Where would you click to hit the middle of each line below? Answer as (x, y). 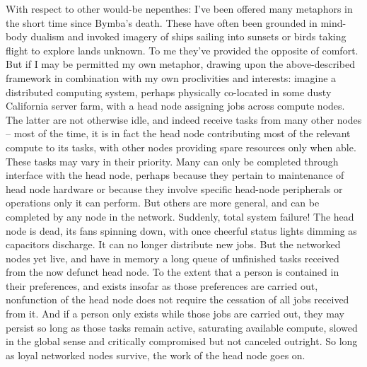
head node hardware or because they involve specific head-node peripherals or (174, 188)
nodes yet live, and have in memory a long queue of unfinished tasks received (173, 258)
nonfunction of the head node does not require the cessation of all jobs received (177, 299)
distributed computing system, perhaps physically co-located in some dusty (169, 92)
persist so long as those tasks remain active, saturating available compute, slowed (182, 327)
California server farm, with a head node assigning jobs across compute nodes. (175, 106)
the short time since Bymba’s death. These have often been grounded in (162, 22)
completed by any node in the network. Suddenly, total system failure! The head (180, 216)
